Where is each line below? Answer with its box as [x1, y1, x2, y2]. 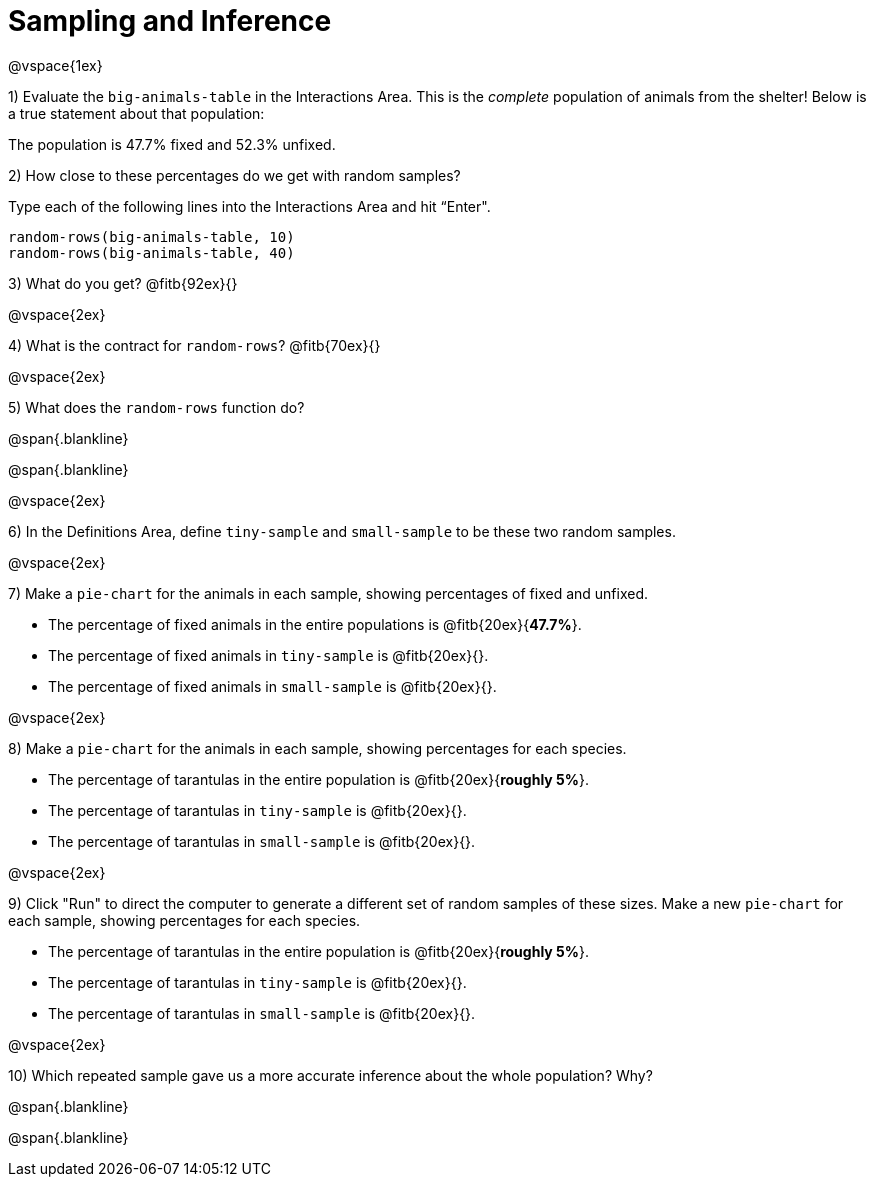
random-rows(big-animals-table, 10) [8, 228, 295, 245]
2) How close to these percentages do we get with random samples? [8, 166, 461, 184]
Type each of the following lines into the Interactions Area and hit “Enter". [8, 197, 491, 215]
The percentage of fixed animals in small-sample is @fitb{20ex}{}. [48, 677, 497, 695]
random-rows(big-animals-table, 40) [8, 244, 295, 261]
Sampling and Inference [8, 4, 332, 38]
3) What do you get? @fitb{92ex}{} [8, 274, 238, 292]
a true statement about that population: [8, 104, 265, 122]
